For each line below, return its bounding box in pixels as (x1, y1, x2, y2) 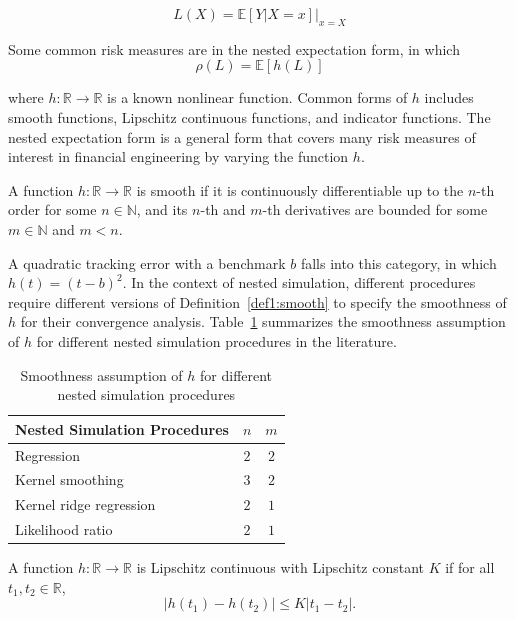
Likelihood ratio (15, 519, 113, 540)
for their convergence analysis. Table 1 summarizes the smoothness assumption (20, 311, 506, 332)
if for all (445, 557, 495, 578)
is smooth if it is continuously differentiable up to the (136, 179, 464, 200)
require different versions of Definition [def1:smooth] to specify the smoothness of (8, 291, 507, 312)
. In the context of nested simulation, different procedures (122, 272, 476, 293)
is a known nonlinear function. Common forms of (107, 87, 408, 108)
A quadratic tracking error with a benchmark (8, 252, 286, 273)
